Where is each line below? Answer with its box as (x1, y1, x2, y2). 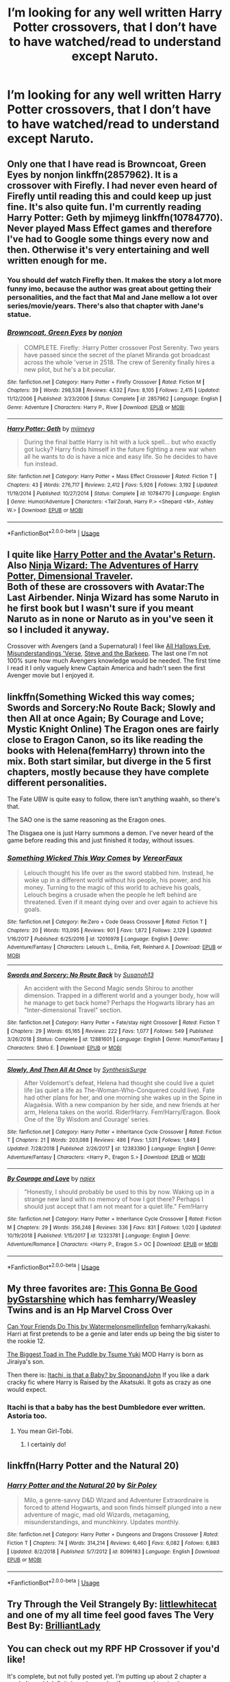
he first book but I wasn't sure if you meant (7, 602, 194, 614)
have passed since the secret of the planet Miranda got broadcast (23, 351, 210, 359)
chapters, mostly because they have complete (7, 766, 209, 778)
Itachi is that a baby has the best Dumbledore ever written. (7, 1403, 205, 1412)
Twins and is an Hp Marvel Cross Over (7, 1304, 173, 1316)
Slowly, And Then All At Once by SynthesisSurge (7, 1065, 147, 1074)
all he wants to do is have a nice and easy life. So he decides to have (23, 453, 218, 461)
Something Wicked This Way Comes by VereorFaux (7, 853, 183, 862)
